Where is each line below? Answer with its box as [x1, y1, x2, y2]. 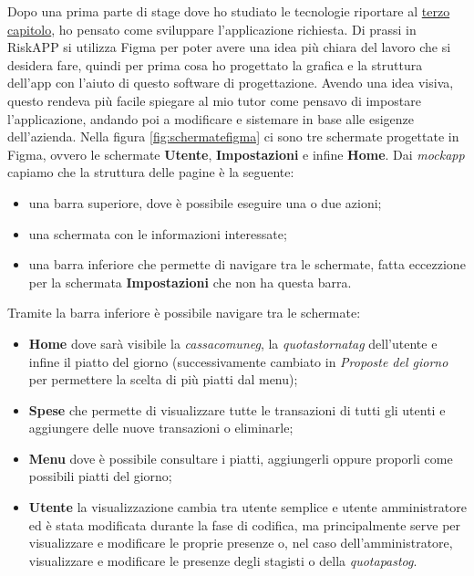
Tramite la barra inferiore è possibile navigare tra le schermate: [7, 303, 361, 322]
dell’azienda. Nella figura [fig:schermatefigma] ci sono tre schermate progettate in [7, 127, 459, 146]
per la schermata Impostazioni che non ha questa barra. [28, 272, 352, 291]
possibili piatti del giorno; [28, 466, 172, 486]
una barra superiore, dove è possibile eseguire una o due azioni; [28, 193, 382, 212]
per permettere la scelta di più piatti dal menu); [28, 370, 298, 389]
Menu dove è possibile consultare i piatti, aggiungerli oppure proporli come [28, 448, 453, 467]
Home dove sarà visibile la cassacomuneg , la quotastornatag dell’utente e [28, 333, 438, 352]
